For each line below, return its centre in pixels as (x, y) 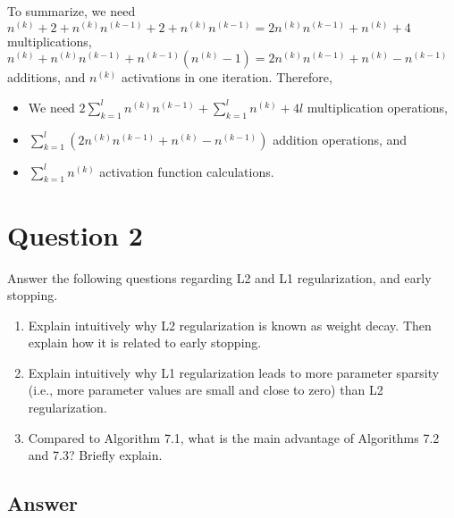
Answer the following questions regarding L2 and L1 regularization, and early (219, 277)
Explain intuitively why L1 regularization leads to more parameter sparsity (234, 372)
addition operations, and (340, 139)
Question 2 (75, 234)
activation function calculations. (187, 171)
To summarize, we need (71, 11)
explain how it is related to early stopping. (145, 343)
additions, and (46, 77)
